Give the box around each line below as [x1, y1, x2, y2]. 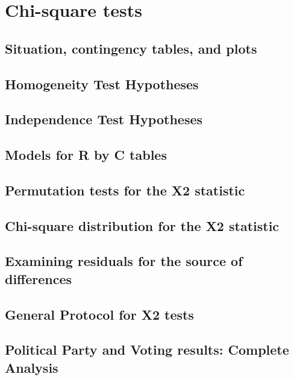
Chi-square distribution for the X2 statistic [5, 216, 280, 235]
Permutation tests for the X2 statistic [5, 180, 245, 199]
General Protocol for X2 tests [5, 305, 194, 323]
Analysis [5, 358, 58, 376]
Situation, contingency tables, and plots [5, 39, 257, 57]
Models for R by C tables [5, 145, 167, 164]
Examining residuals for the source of [5, 252, 243, 270]
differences [5, 269, 72, 288]
